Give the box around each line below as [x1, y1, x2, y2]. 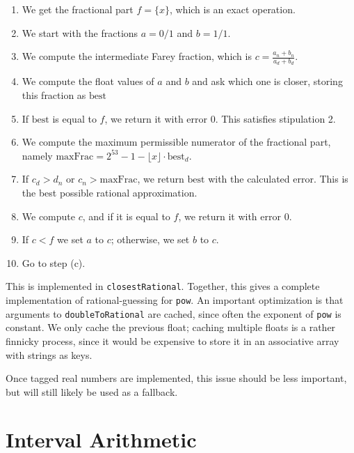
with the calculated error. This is [208, 171, 348, 186]
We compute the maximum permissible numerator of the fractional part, [22, 135, 331, 149]
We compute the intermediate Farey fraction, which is [22, 49, 252, 63]
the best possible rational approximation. [22, 185, 198, 199]
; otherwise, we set [111, 232, 190, 247]
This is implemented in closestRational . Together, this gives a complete [6, 279, 320, 293]
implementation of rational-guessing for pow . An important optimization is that [6, 293, 344, 307]
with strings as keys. [6, 347, 92, 362]
